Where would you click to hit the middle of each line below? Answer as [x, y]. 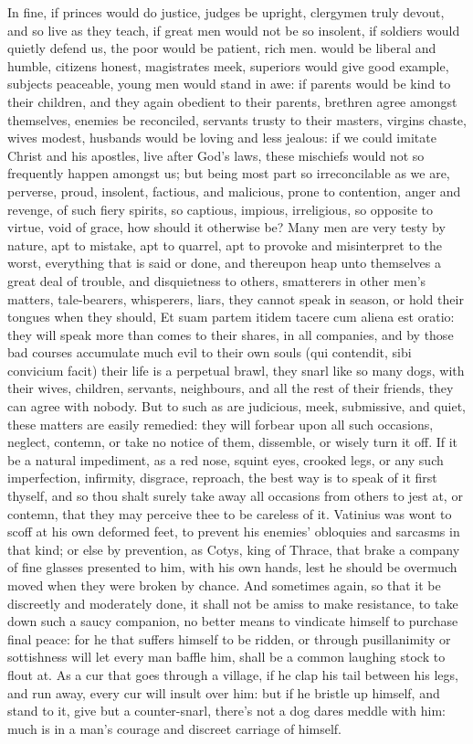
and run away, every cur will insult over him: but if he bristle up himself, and [224, 692]
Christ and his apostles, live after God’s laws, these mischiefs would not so [216, 155]
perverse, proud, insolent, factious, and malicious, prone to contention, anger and [234, 191]
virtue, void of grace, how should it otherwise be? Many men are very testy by [226, 227]
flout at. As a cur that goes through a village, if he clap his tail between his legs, [233, 674]
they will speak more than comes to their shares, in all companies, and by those [231, 334]
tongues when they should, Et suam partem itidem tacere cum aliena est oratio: [231, 317]
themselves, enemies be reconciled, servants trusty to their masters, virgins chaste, [237, 119]
